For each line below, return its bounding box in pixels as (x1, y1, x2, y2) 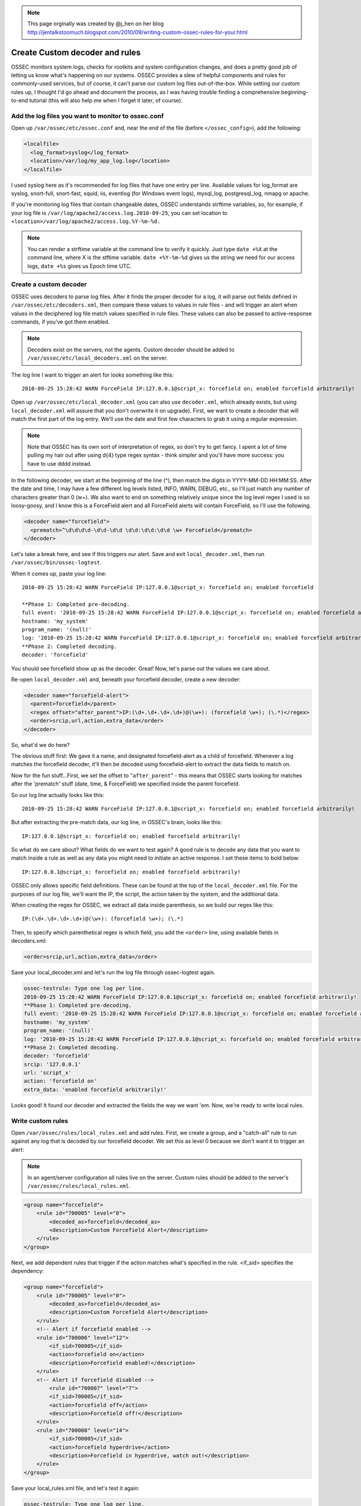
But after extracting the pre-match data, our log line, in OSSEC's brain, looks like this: (11, 819, 222, 826)
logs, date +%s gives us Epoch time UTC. (27, 262, 132, 269)
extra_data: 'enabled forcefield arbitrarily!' (23, 1086, 167, 1093)
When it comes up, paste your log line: (11, 570, 106, 577)
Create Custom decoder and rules (11, 47, 141, 57)
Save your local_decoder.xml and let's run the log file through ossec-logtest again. (11, 969, 216, 976)
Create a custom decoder (11, 280, 87, 289)
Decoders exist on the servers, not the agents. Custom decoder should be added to (27, 346, 235, 353)
